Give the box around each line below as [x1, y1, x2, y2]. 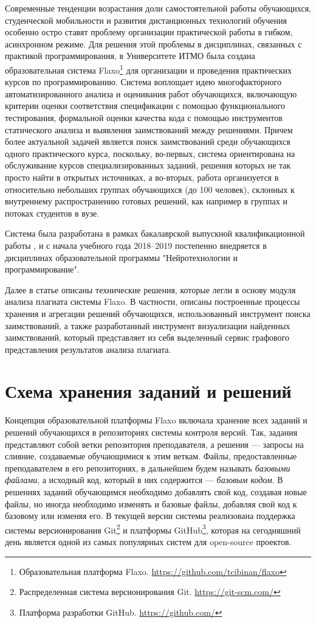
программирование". [5, 263, 80, 276]
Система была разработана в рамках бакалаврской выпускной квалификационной [5, 227, 305, 240]
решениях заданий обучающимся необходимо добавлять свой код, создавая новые [5, 485, 307, 498]
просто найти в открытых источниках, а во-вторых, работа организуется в [5, 170, 279, 183]
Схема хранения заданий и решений [5, 378, 292, 403]
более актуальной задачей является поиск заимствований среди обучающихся [5, 135, 290, 148]
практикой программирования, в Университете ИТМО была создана [5, 49, 255, 62]
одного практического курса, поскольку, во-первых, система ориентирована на [5, 147, 295, 159]
